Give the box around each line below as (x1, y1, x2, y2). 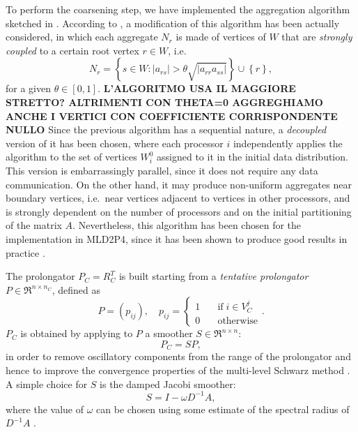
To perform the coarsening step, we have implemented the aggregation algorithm (6, 2, 350, 16)
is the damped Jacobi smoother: (100, 376, 236, 391)
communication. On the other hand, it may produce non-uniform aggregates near (6, 177, 352, 191)
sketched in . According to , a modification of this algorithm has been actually (6, 15, 340, 30)
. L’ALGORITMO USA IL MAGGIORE (98, 81, 296, 96)
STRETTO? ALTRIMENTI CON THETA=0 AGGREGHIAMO (6, 94, 323, 109)
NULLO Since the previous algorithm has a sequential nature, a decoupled (6, 122, 327, 137)
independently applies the (233, 135, 343, 150)
